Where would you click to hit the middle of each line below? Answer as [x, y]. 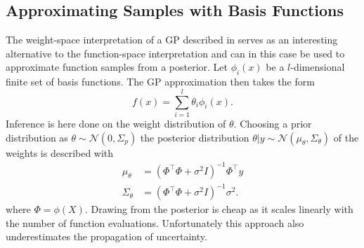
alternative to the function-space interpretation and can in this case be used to [175, 53]
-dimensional [318, 67]
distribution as [37, 137]
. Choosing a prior [273, 123]
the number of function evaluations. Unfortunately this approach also [155, 222]
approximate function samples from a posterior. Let [117, 67]
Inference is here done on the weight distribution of [116, 123]
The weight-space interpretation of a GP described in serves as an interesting [172, 40]
